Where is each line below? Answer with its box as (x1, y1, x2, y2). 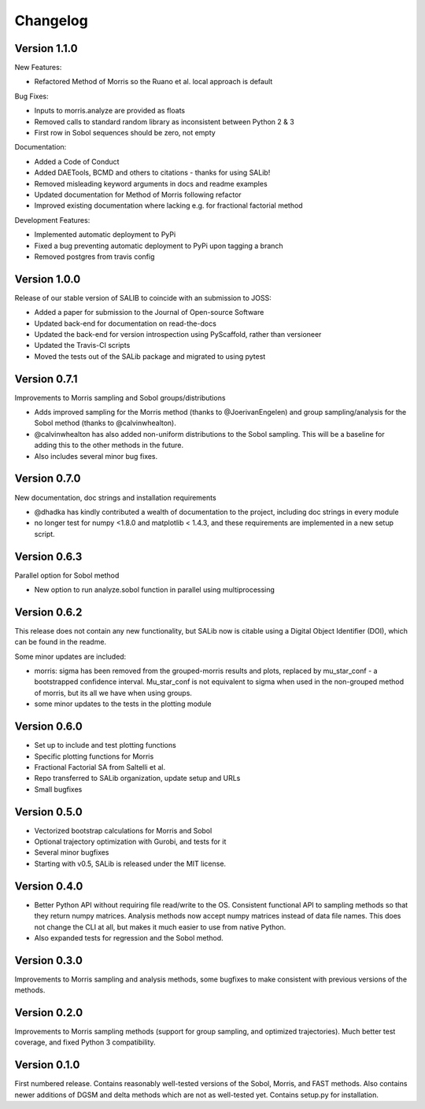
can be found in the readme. (14, 638, 106, 647)
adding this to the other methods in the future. (34, 441, 184, 450)
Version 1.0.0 (14, 272, 81, 286)
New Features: (14, 63, 62, 72)
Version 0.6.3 (14, 549, 83, 563)
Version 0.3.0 (14, 953, 83, 967)
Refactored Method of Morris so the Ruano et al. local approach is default (34, 77, 273, 87)
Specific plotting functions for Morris (34, 752, 154, 761)
